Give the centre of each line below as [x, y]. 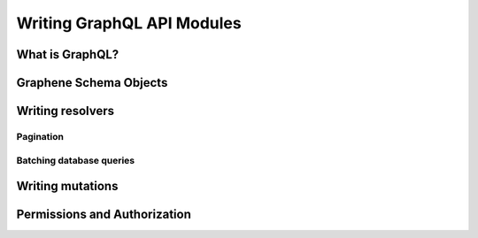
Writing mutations [67, 186]
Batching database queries [76, 160]
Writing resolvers [66, 111]
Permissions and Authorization [104, 215]
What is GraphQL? [68, 54]
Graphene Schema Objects [92, 83]
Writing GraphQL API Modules [129, 23]
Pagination [40, 136]
